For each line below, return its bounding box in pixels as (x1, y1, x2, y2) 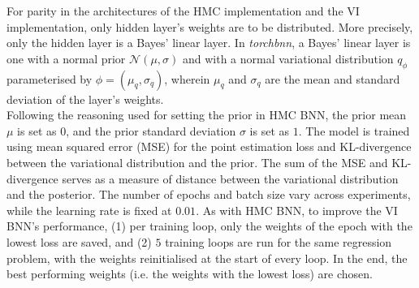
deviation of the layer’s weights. (6, 90, 164, 107)
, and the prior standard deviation (66, 122, 236, 139)
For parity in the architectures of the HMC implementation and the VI (6, 2, 360, 19)
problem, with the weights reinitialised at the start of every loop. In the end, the (6, 249, 408, 266)
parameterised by (6, 70, 93, 87)
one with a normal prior (6, 49, 126, 67)
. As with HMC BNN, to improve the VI (196, 201, 398, 218)
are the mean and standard (265, 70, 400, 87)
